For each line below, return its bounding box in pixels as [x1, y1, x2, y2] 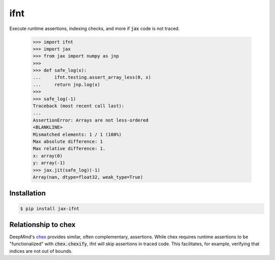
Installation [9, 189, 46, 198]
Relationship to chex [9, 220, 76, 229]
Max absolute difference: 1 [33, 139, 103, 145]
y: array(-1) [33, 160, 66, 166]
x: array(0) [33, 153, 63, 159]
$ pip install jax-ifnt [20, 206, 80, 211]
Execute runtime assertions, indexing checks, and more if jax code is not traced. [9, 25, 180, 32]
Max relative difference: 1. [33, 146, 106, 152]
